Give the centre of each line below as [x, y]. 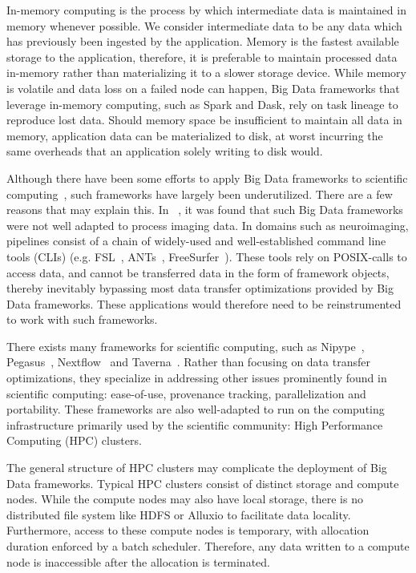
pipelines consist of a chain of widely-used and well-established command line [196, 241]
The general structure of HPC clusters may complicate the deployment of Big [197, 468]
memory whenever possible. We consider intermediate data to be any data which [204, 25]
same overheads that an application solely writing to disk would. [165, 151]
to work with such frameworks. [82, 319]
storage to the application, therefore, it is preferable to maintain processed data [202, 56]
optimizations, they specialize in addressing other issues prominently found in [197, 378]
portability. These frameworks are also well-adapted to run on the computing [196, 409]
